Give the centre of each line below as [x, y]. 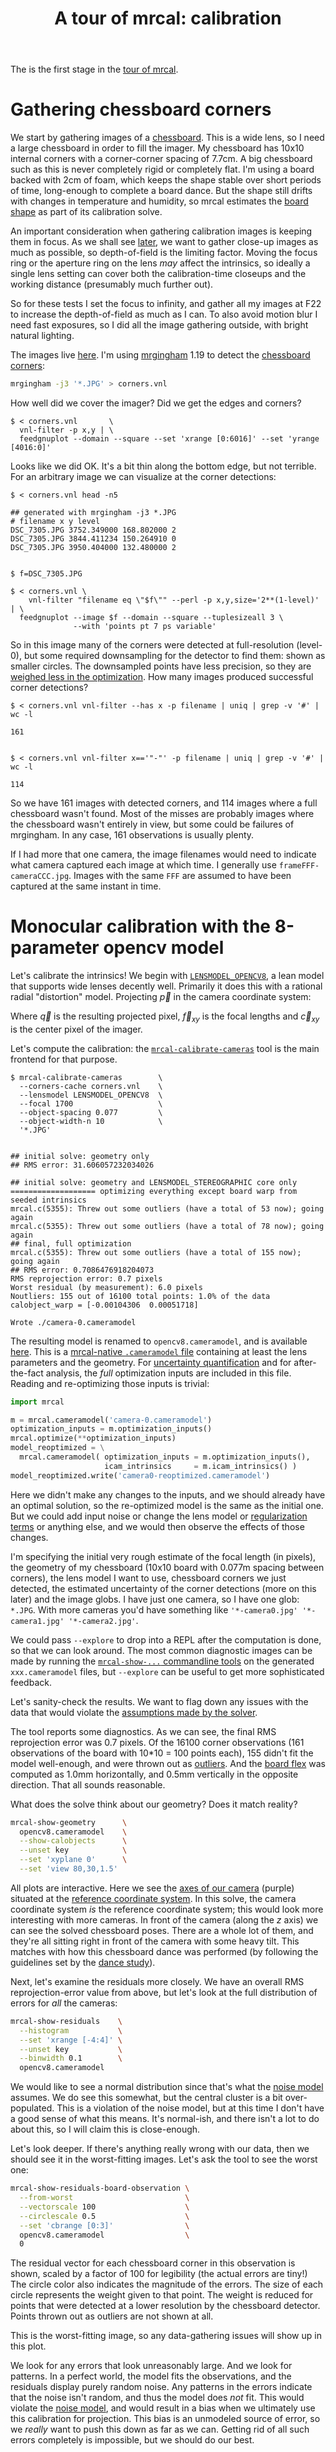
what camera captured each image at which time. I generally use [143, 865]
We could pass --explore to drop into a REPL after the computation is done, [166, 1639]
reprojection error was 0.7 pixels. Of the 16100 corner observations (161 [157, 1742]
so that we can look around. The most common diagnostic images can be [161, 1650]
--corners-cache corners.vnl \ [91, 1086]
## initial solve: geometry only [80, 1156]
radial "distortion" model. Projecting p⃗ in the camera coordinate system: [161, 996]
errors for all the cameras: [64, 2003]
